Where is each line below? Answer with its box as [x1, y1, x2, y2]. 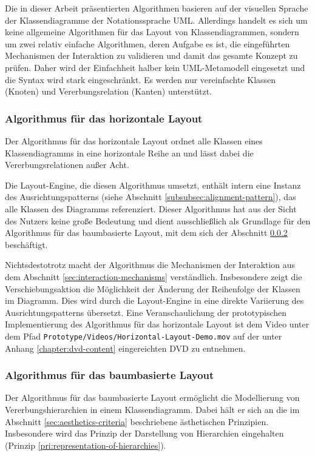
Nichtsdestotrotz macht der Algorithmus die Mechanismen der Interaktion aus [5, 258, 296, 271]
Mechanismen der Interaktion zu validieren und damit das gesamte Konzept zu [5, 49, 298, 62]
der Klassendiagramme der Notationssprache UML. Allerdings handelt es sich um [5, 13, 308, 26]
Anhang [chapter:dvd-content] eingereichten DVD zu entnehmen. [5, 341, 246, 354]
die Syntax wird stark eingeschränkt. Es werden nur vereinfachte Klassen [5, 73, 276, 85]
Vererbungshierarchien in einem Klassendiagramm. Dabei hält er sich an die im [5, 403, 300, 415]
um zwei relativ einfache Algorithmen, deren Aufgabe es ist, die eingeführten [5, 37, 290, 50]
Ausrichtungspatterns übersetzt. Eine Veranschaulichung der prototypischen [5, 306, 287, 318]
